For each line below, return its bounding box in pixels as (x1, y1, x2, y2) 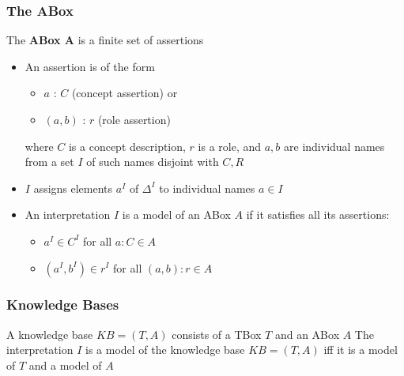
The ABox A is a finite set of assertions (6, 32, 204, 48)
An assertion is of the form (25, 58, 155, 74)
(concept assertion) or (71, 85, 178, 101)
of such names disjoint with (86, 153, 219, 170)
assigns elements (33, 179, 113, 196)
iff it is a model (323, 341, 398, 358)
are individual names (284, 137, 385, 154)
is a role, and (198, 137, 262, 154)
